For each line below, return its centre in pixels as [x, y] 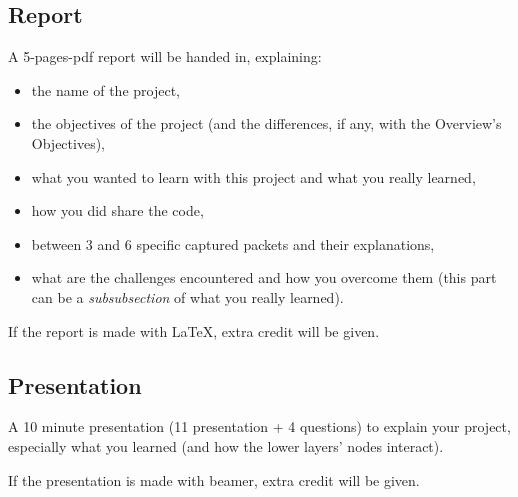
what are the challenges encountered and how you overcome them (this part [264, 277]
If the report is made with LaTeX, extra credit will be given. [194, 330]
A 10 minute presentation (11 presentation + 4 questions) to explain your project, [259, 426]
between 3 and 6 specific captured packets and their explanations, [233, 243]
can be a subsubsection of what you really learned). [187, 296]
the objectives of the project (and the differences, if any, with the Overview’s [266, 123]
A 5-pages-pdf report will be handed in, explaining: [165, 56]
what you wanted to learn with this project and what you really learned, [253, 176]
